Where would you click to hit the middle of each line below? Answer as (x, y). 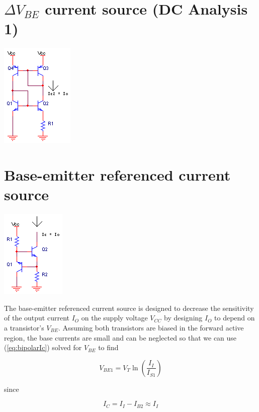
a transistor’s (24, 327)
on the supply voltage (114, 318)
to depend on (235, 318)
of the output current (37, 318)
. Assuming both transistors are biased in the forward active (151, 327)
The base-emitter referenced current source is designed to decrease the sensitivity (129, 308)
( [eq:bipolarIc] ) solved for (43, 347)
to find (108, 347)
